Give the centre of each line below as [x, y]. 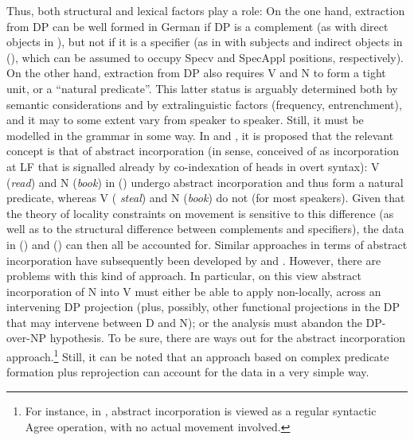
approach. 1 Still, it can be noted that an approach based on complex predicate [198, 355]
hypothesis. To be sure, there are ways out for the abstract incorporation [228, 338]
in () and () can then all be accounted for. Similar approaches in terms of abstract [207, 244]
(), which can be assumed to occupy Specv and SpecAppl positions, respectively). [205, 57]
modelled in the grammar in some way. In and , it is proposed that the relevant [200, 135]
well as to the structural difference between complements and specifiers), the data [205, 229]
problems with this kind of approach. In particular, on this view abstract [184, 276]
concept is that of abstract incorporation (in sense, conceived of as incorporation [203, 151]
